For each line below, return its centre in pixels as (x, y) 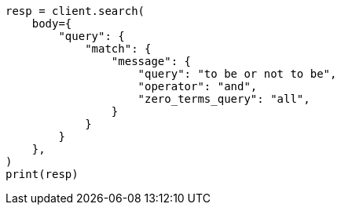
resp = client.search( (75, 11)
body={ (52, 24)
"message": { (151, 61)
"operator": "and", (198, 86)
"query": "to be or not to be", (237, 74)
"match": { (118, 49)
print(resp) (42, 174)
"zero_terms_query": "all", (224, 99)
